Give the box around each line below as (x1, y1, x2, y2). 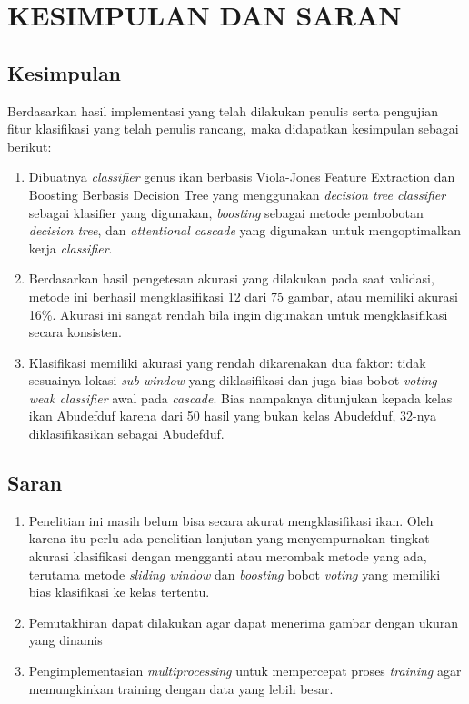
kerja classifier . (28, 238, 113, 257)
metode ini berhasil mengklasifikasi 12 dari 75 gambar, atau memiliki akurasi (28, 286, 459, 305)
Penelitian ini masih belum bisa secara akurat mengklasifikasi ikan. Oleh (28, 511, 434, 530)
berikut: (7, 136, 52, 155)
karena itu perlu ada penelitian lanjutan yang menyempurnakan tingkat (28, 529, 430, 548)
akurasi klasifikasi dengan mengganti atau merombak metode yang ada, (28, 547, 427, 566)
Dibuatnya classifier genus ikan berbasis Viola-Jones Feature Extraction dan (28, 167, 455, 186)
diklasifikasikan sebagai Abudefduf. (28, 424, 225, 443)
